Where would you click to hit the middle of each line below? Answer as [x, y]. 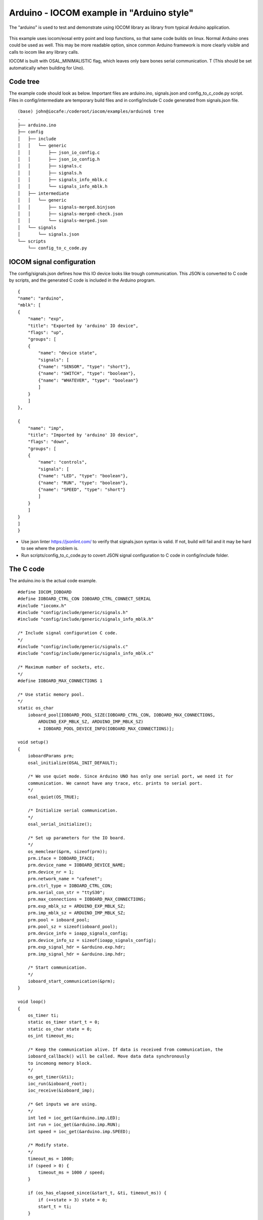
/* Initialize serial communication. [73, 811]
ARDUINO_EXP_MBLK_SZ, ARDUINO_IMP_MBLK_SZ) [91, 722]
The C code [27, 569]
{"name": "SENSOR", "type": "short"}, [85, 366]
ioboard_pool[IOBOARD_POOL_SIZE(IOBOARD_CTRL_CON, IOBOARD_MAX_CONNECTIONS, [122, 715]
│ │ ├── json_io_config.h [59, 159]
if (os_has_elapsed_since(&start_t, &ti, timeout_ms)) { [97, 1193]
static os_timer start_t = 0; [64, 1022]
